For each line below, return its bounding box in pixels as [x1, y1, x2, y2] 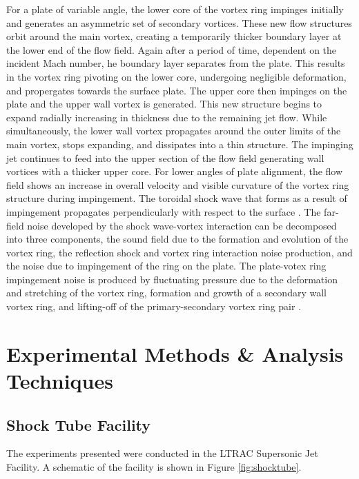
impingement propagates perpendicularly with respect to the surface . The [6, 204, 321, 218]
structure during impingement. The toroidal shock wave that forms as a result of [6, 191, 347, 205]
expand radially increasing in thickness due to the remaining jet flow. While [6, 110, 327, 124]
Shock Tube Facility [6, 414, 151, 435]
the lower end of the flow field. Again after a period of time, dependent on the [6, 42, 337, 57]
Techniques [6, 367, 113, 395]
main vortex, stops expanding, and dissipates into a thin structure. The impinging [6, 136, 353, 151]
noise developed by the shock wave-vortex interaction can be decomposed [27, 218, 337, 232]
